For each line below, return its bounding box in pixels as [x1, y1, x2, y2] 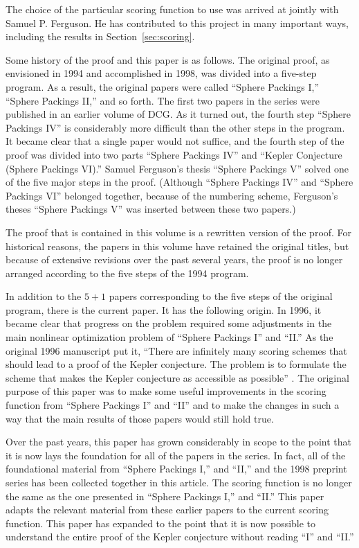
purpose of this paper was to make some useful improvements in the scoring [6, 384, 326, 398]
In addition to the [6, 289, 82, 303]
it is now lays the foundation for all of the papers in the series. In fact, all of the [6, 448, 346, 462]
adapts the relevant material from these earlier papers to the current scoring [6, 502, 329, 517]
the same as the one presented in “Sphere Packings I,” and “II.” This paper [6, 488, 324, 503]
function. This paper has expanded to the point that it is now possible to [6, 515, 316, 530]
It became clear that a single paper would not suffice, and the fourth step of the [6, 134, 344, 148]
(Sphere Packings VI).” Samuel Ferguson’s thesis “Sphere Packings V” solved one [6, 161, 349, 175]
